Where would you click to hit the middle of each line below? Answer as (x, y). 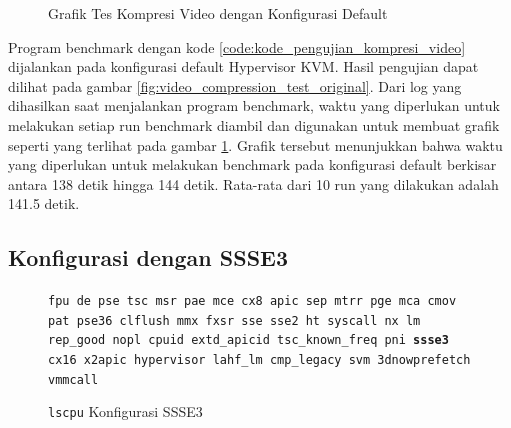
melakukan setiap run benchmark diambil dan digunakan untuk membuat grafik (254, 124)
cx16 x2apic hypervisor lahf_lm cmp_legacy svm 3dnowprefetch (259, 360)
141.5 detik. (44, 203)
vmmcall (73, 379)
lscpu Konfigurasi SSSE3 (125, 411)
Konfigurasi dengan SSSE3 (148, 257)
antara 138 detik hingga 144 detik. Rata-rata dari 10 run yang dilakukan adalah (253, 183)
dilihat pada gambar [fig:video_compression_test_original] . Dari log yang (235, 85)
